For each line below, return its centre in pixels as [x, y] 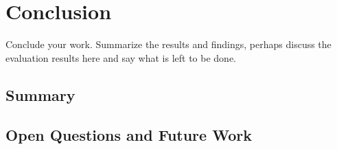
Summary [40, 94]
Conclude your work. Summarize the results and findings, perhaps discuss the [168, 44]
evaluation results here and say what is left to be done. [121, 57]
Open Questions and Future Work [129, 135]
